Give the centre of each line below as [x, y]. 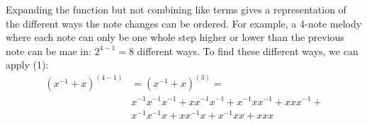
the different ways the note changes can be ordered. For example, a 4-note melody [184, 23]
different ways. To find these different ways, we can [248, 50]
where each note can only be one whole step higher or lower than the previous [175, 37]
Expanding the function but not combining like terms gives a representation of [176, 9]
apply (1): [27, 65]
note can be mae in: [49, 50]
